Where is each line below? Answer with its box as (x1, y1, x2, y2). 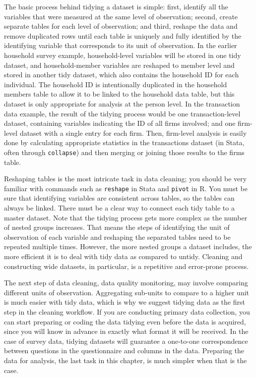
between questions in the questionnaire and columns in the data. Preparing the (4, 345, 245, 356)
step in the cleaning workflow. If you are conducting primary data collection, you (4, 306, 250, 317)
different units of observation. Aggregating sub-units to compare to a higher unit (4, 287, 250, 297)
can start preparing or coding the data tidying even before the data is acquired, (4, 316, 246, 326)
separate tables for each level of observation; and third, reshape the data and (4, 21, 238, 31)
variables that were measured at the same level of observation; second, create (4, 11, 238, 21)
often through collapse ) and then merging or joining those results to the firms (4, 147, 245, 157)
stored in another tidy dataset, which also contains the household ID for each (4, 69, 239, 80)
